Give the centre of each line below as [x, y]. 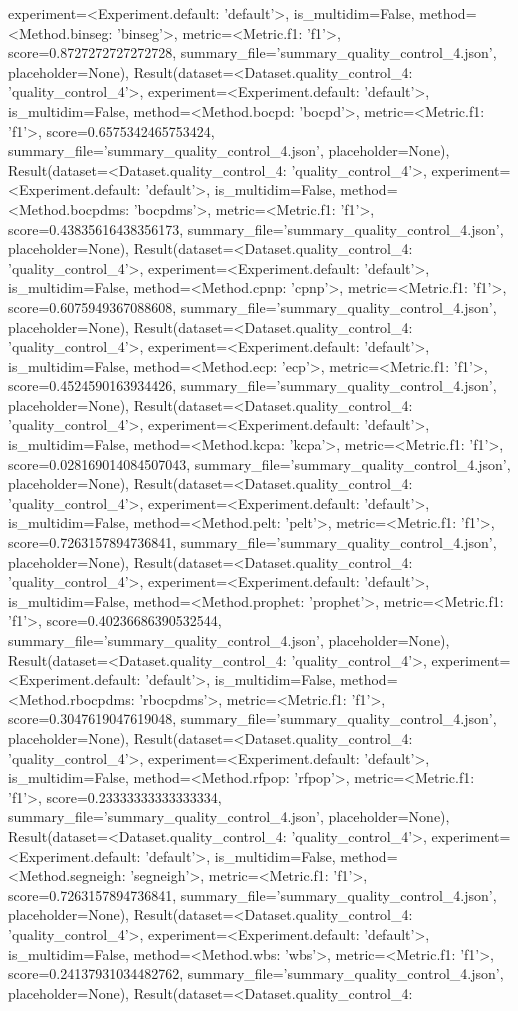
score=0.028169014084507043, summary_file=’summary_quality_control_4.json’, [259, 463]
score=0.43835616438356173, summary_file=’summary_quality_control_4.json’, [256, 228]
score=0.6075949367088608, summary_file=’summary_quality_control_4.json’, [252, 306]
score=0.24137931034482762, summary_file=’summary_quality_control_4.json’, [256, 973]
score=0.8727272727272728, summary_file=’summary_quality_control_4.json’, [252, 52]
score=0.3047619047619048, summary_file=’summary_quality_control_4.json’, [252, 718]
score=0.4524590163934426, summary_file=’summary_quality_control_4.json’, [252, 385]
